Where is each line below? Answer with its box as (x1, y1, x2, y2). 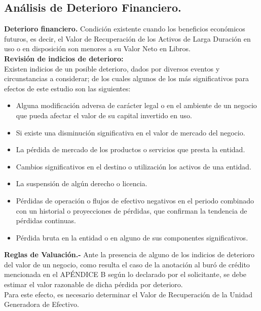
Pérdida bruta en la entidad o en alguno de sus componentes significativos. (16, 232, 248, 243)
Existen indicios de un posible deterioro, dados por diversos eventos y (4, 63, 220, 74)
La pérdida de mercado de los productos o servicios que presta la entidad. (16, 144, 245, 155)
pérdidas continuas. (16, 215, 76, 226)
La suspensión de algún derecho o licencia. (16, 178, 147, 189)
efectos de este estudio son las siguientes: (4, 83, 131, 93)
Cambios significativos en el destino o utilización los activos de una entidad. (16, 161, 251, 171)
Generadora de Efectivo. (4, 299, 79, 309)
